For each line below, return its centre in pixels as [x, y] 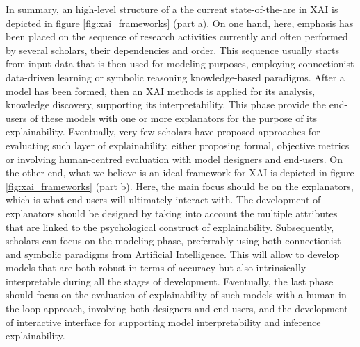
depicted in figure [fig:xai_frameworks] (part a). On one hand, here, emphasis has [180, 23]
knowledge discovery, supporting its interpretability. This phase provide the [166, 104]
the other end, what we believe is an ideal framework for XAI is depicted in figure [180, 172]
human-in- [328, 295]
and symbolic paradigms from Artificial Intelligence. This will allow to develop [173, 254]
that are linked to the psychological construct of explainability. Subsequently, [170, 227]
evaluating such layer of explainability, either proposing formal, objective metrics [178, 145]
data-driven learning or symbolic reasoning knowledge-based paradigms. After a [175, 77]
